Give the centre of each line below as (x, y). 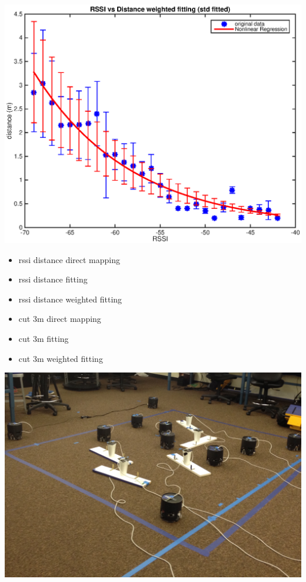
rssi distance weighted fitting (70, 299)
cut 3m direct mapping (60, 319)
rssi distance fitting (53, 279)
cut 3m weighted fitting (61, 358)
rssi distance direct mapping (69, 259)
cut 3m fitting (44, 339)
